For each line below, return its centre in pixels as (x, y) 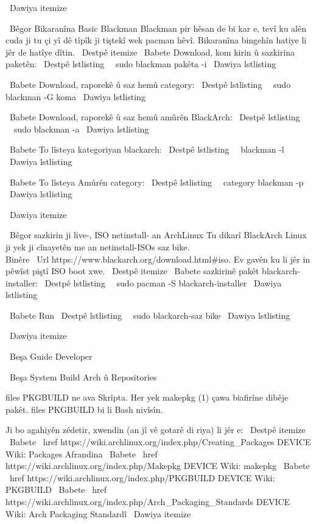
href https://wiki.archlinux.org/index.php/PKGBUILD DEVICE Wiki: (142, 477)
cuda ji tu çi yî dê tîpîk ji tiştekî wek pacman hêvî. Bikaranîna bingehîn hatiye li (156, 40)
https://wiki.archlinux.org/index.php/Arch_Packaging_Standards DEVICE (148, 501)
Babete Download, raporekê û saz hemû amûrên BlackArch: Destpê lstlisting (155, 117)
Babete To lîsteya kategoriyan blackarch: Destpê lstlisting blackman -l (147, 149)
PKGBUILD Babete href (56, 489)
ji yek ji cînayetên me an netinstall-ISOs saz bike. (98, 246)
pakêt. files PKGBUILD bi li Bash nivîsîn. (84, 409)
